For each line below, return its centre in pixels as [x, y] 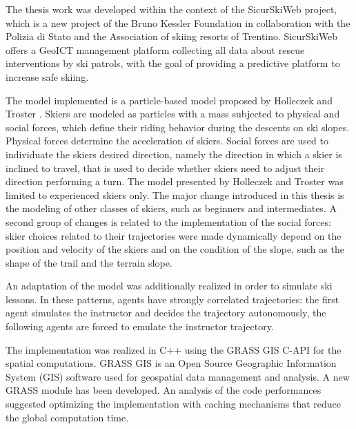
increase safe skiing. [47, 76]
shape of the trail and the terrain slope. [89, 262]
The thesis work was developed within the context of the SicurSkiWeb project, [171, 9]
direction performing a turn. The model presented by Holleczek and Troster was [175, 181]
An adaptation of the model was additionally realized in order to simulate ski [169, 286]
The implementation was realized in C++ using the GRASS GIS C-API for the [174, 349]
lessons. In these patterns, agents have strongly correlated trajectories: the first [172, 299]
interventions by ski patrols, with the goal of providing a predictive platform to [173, 63]
